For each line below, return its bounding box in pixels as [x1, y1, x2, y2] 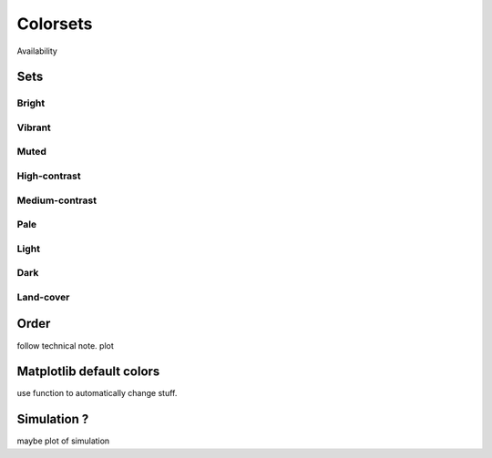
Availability [16, 46, 58, 56]
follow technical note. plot [16, 340, 114, 351]
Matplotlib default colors [16, 364, 160, 380]
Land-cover [16, 290, 70, 303]
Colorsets [16, 14, 93, 34]
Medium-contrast [16, 194, 97, 207]
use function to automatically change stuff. [16, 388, 178, 399]
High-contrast [16, 169, 81, 182]
